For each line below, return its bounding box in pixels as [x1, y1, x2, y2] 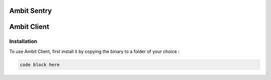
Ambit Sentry [9, 6, 52, 15]
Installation [9, 38, 38, 45]
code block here [20, 61, 60, 67]
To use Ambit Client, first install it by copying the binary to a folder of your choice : [9, 48, 180, 54]
